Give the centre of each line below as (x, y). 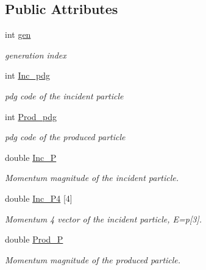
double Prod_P (34, 239)
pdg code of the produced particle (65, 137)
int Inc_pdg (27, 75)
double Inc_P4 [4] (39, 198)
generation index (36, 55)
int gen (18, 34)
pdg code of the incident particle (64, 95)
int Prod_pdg (31, 116)
